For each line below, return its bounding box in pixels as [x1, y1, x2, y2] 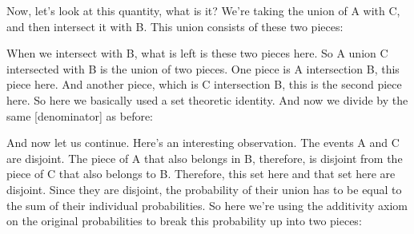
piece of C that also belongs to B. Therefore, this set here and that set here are [6, 165, 396, 182]
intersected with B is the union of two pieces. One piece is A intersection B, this [6, 60, 400, 77]
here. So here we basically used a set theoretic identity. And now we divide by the [6, 91, 408, 108]
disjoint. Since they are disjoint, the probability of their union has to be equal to [6, 180, 402, 197]
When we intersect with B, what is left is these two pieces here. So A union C [6, 45, 388, 61]
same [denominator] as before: [6, 107, 154, 124]
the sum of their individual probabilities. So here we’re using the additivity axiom [6, 196, 408, 213]
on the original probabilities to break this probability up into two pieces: [6, 212, 362, 229]
